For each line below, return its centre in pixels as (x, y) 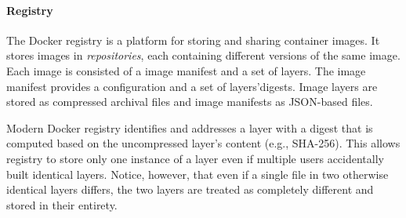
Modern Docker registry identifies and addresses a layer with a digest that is (190, 127)
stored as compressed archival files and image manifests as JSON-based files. (190, 102)
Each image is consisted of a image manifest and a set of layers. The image (186, 70)
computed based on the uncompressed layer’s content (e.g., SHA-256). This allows (203, 143)
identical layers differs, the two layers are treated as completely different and (190, 189)
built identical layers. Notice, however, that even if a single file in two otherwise (198, 174)
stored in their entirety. (62, 204)
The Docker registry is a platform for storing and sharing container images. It (193, 40)
